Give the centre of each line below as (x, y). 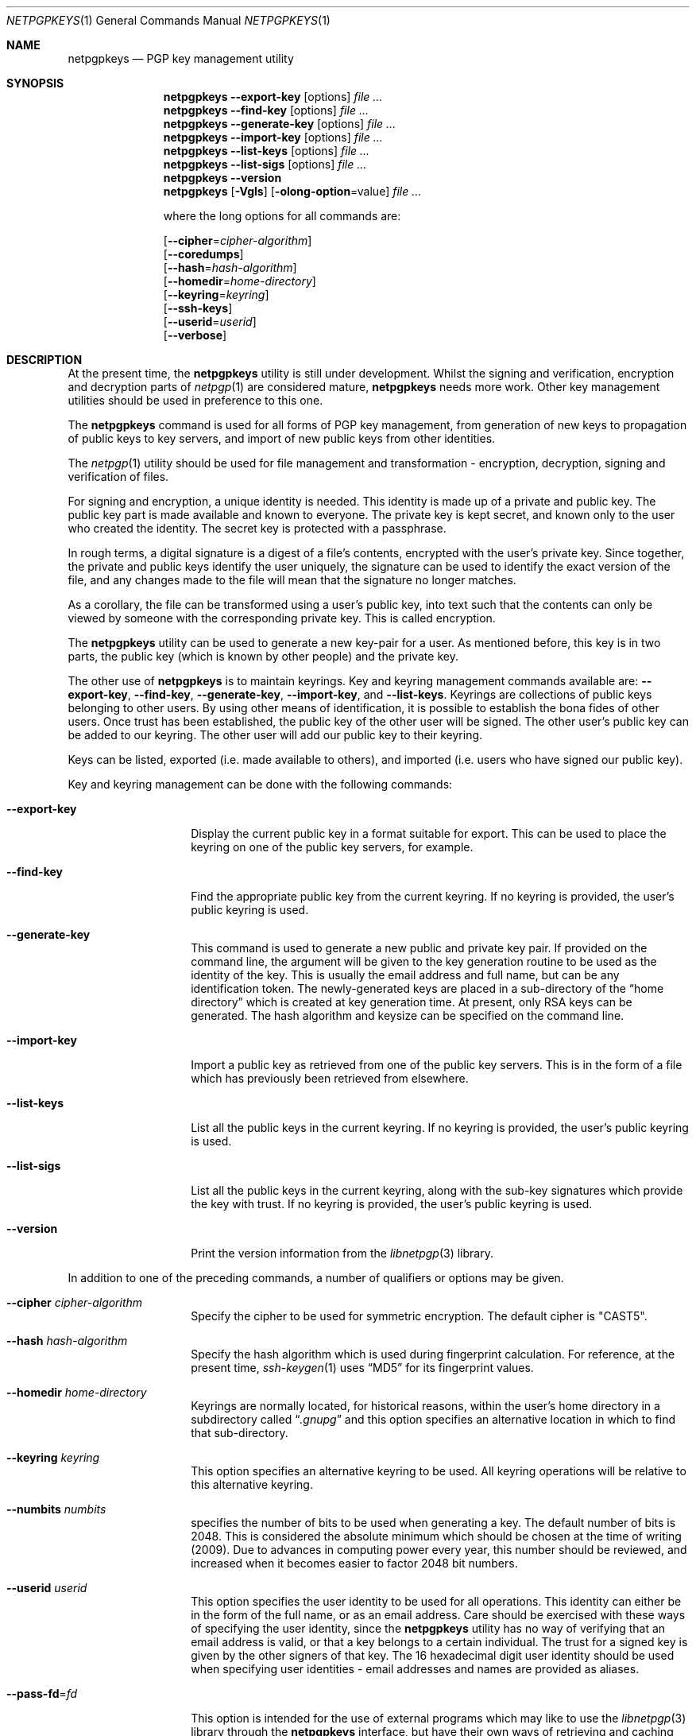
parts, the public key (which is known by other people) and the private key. (263, 656)
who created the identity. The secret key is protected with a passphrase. (257, 528)
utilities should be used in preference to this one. (195, 400)
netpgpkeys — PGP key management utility (181, 58)
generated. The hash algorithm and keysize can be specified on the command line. (408, 1015)
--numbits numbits (56, 1509)
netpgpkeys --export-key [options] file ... (273, 97)
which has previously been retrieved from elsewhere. (330, 1078)
